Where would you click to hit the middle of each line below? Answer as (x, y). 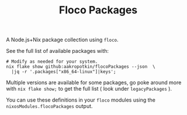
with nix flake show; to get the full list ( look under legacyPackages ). (89, 89)
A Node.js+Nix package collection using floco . (62, 40)
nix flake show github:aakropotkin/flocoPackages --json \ (81, 67)
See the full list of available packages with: (58, 51)
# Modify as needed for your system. (52, 62)
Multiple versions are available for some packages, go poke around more (94, 82)
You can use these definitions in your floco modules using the (81, 100)
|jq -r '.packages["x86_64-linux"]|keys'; (64, 72)
